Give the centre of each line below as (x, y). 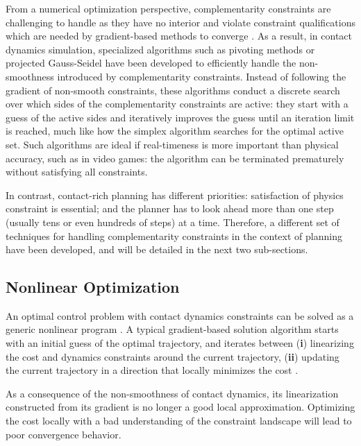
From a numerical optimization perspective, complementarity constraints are (168, 8)
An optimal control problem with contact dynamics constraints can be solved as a (180, 315)
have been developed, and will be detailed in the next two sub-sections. (157, 249)
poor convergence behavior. (64, 434)
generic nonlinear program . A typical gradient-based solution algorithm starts (172, 329)
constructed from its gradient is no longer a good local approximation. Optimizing (180, 407)
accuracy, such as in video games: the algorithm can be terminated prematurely (175, 158)
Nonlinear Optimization (93, 287)
